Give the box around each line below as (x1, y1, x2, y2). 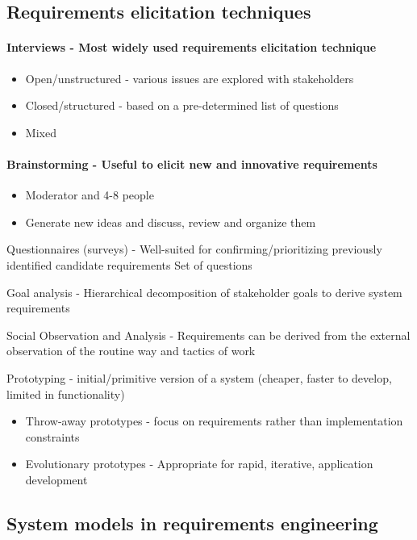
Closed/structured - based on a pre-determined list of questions (25, 97, 339, 114)
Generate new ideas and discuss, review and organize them (25, 213, 316, 230)
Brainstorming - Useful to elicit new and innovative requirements (6, 155, 377, 172)
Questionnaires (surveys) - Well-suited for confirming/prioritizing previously (6, 241, 382, 257)
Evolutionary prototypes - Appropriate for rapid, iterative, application (25, 455, 373, 472)
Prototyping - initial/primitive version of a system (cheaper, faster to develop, (6, 369, 392, 386)
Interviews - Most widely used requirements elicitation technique (6, 39, 377, 56)
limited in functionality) (6, 385, 125, 402)
